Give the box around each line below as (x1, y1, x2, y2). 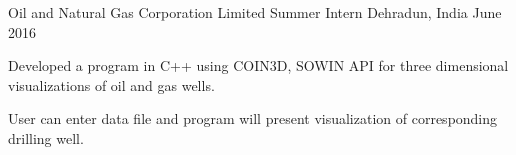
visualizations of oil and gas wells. (8, 74, 215, 95)
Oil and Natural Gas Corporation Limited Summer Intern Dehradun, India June (8, 2, 502, 22)
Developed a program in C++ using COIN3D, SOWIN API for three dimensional (8, 55, 509, 76)
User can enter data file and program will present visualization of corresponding (8, 108, 498, 129)
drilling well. (8, 127, 84, 148)
